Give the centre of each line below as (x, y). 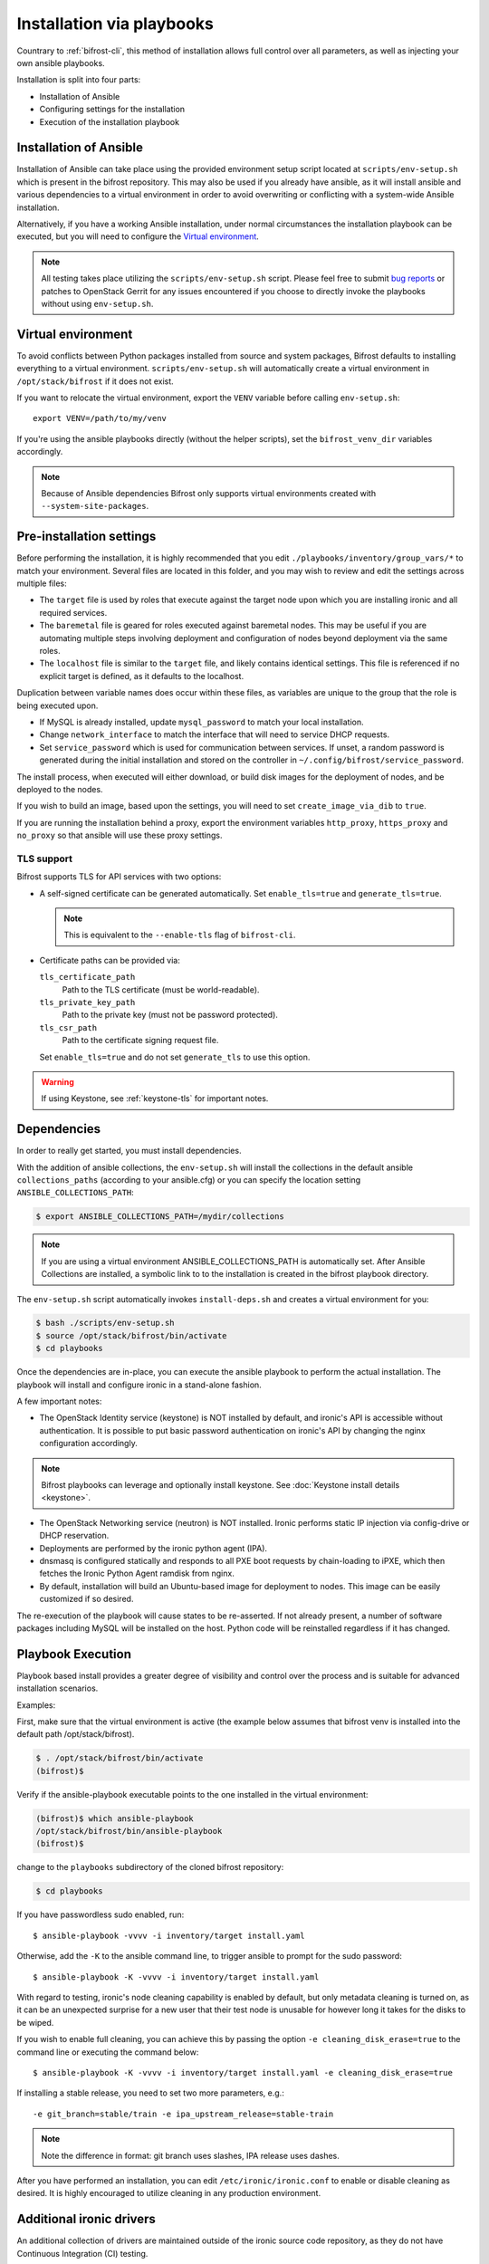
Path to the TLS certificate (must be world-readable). (161, 989)
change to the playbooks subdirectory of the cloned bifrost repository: (150, 1867)
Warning (58, 1081)
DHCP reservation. (74, 1536)
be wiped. (35, 2022)
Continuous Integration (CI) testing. (82, 2253)
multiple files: (42, 583)
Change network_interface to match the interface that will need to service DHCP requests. (214, 734)
